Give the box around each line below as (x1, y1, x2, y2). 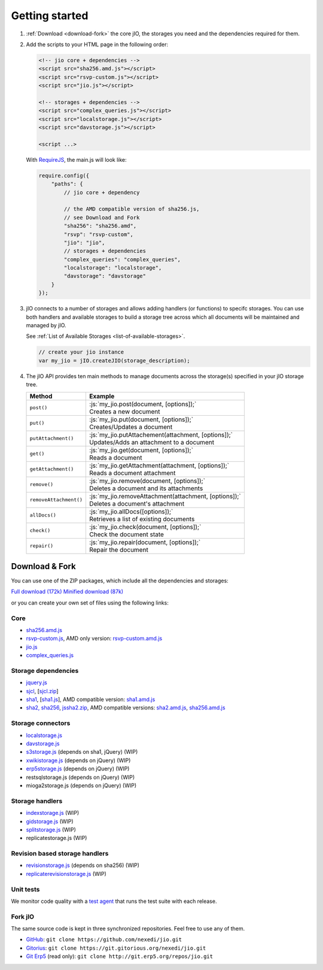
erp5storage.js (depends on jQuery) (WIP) (26, 765, 130, 772)
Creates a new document (89, 407, 160, 416)
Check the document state (89, 530, 164, 539)
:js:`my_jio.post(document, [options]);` (89, 400, 197, 408)
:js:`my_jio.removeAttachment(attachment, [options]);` (89, 492, 242, 500)
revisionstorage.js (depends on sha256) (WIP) (26, 862, 140, 869)
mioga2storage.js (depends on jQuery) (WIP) (26, 782, 137, 789)
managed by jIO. (26, 322, 66, 329)
